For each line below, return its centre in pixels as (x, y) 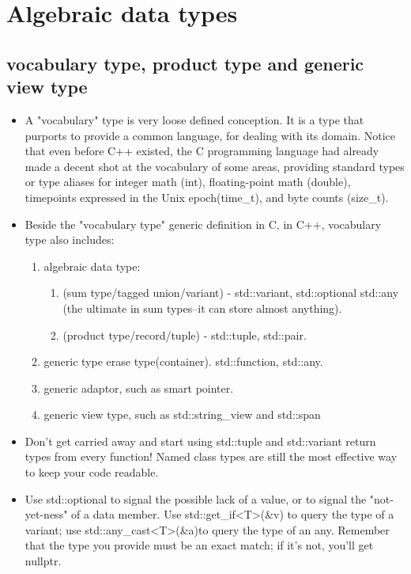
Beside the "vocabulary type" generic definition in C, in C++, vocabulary (203, 224)
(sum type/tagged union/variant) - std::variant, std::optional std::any (231, 293)
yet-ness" (46, 514)
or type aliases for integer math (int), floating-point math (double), (188, 182)
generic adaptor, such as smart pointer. (139, 388)
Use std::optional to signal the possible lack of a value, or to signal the (196, 498)
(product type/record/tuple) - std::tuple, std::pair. (185, 335)
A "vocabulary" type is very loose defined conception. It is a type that (194, 119)
